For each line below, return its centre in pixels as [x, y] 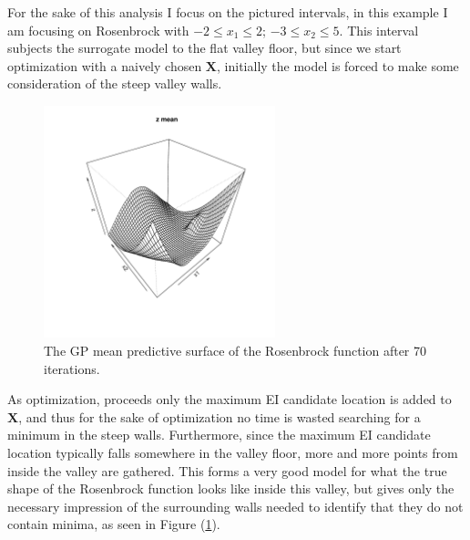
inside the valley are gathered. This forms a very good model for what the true [227, 470]
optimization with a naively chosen [105, 65]
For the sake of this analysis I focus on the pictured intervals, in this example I [228, 12]
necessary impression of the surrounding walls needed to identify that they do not [235, 506]
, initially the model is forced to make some [338, 65]
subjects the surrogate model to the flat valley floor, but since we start [204, 48]
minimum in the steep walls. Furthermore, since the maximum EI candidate [219, 435]
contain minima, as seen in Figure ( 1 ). [114, 524]
